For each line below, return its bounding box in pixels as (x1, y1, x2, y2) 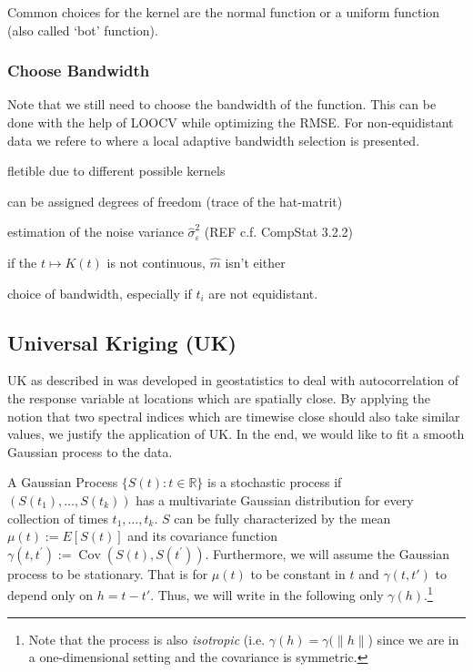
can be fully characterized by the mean (174, 508, 391, 527)
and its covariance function (127, 526, 277, 545)
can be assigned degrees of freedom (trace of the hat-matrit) (7, 191, 343, 210)
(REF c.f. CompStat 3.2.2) (204, 222, 354, 241)
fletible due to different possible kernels (7, 161, 226, 180)
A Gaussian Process (7, 473, 118, 492)
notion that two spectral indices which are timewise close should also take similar (7, 406, 460, 425)
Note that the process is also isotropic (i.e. (28, 629, 266, 648)
